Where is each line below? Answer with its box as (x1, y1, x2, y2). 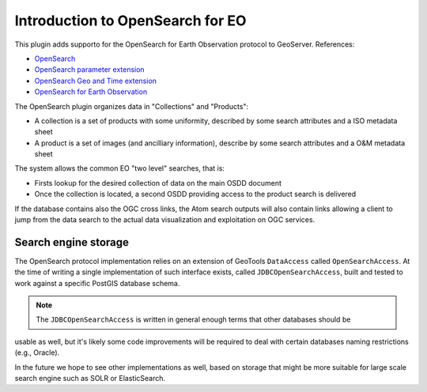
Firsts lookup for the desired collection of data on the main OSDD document (34, 178, 282, 187)
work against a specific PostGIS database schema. (14, 278, 180, 288)
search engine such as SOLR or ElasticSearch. (14, 374, 166, 383)
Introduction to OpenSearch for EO (14, 12, 247, 29)
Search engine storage (14, 236, 130, 249)
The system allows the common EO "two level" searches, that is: (14, 164, 225, 173)
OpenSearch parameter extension (34, 65, 145, 74)
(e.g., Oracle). (14, 348, 60, 357)
